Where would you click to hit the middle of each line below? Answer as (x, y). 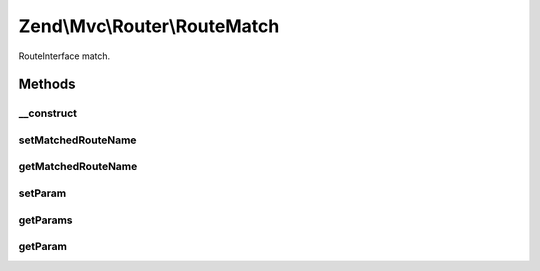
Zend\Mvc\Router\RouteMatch (149, 26)
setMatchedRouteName (77, 140)
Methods (47, 84)
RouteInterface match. (64, 56)
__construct (48, 113)
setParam (42, 193)
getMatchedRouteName (78, 167)
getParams (46, 220)
